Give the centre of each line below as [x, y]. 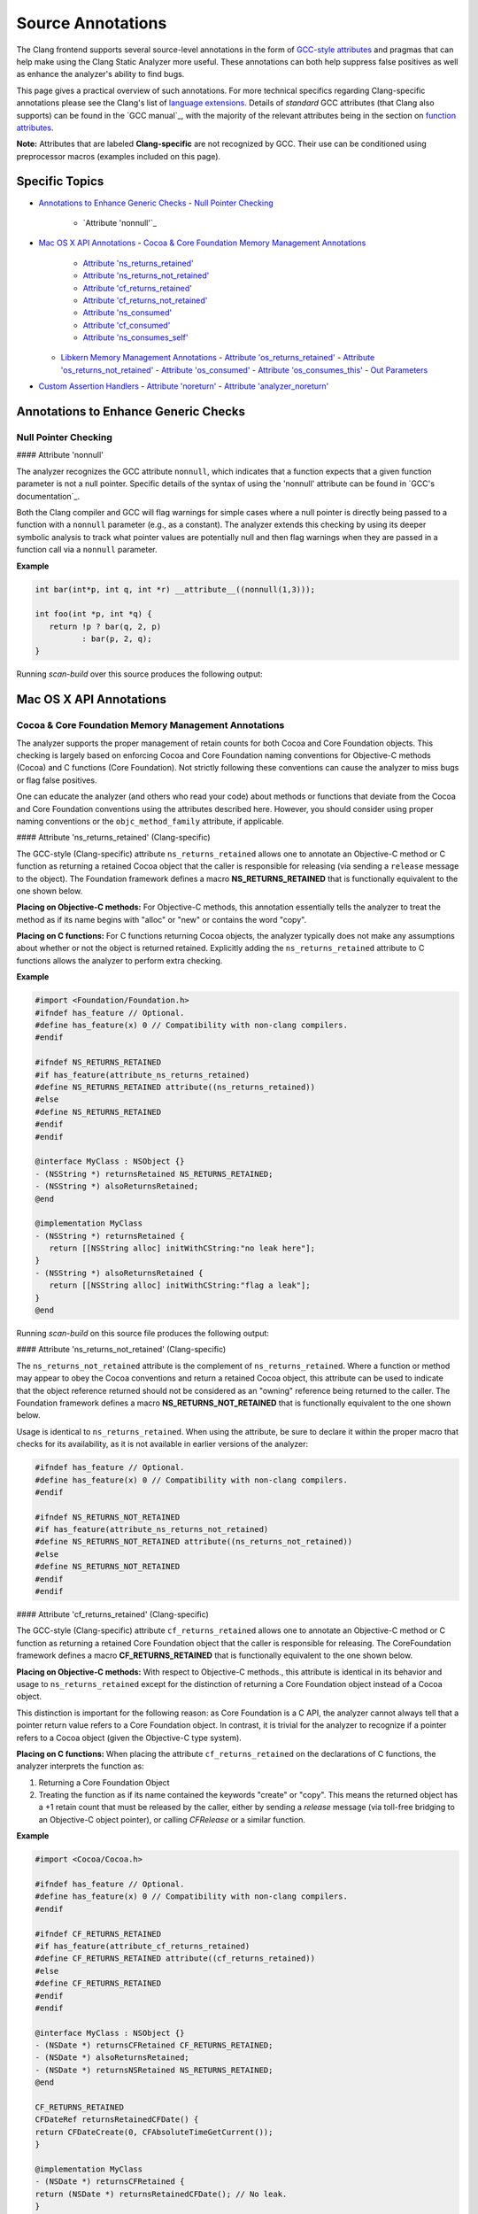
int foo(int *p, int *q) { [93, 614]
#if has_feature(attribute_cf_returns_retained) [143, 1946]
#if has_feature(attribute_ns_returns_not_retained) [152, 1529]
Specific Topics [60, 182]
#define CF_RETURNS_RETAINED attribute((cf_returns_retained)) [175, 1959]
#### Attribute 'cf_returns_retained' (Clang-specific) [113, 1614]
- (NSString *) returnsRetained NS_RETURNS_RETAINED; [154, 1174]
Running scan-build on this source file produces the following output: [143, 1333]
